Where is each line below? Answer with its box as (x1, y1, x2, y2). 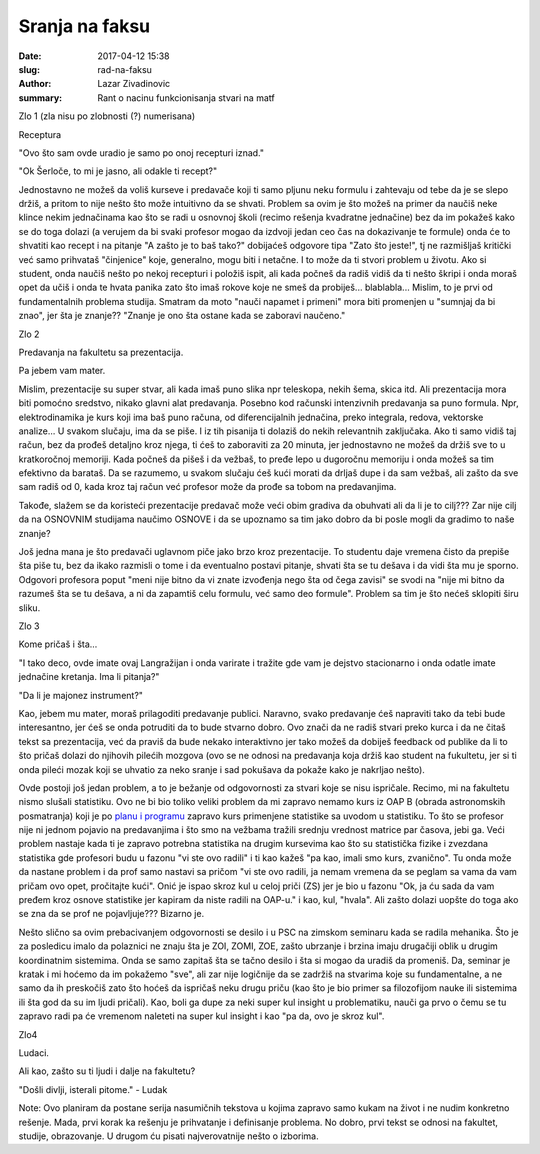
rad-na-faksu (97, 63, 152, 75)
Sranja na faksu (18, 15, 151, 37)
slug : (18, 63, 40, 75)
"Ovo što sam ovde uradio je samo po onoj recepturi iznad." (18, 146, 265, 159)
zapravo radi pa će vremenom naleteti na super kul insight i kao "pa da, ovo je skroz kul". (18, 1010, 385, 1022)
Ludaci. (18, 1046, 50, 1059)
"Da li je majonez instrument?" (18, 689, 144, 701)
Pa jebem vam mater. (18, 365, 106, 377)
